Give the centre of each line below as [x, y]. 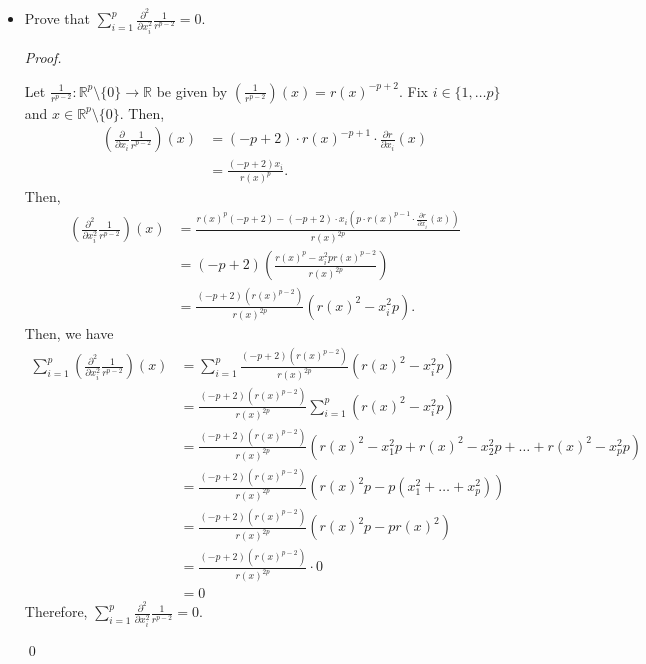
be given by [192, 90]
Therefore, [56, 611]
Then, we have [69, 333]
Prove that [57, 18]
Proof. [43, 56]
